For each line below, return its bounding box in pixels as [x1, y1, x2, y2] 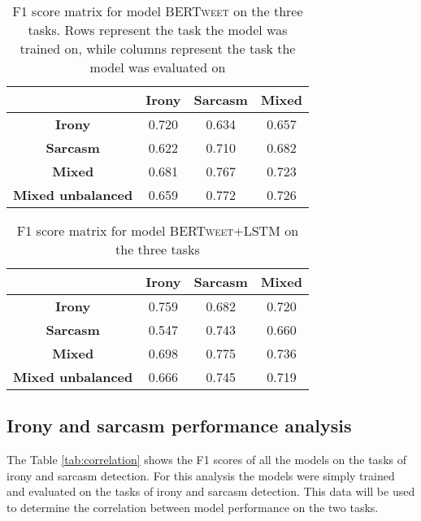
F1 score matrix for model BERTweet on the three [12, 2, 303, 20]
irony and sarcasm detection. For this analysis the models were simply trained [7, 467, 395, 484]
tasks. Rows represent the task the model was [28, 20, 288, 39]
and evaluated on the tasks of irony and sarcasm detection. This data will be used [7, 483, 415, 500]
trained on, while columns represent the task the [20, 39, 296, 58]
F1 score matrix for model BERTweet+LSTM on [16, 221, 299, 240]
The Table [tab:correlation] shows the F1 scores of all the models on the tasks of [7, 451, 406, 468]
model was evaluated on [89, 58, 226, 76]
